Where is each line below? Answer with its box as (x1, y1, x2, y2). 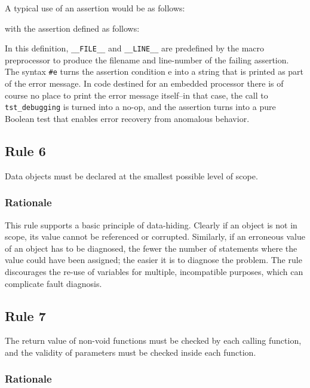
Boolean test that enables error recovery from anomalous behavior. (5, 112, 250, 124)
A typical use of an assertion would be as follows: (5, 2, 185, 14)
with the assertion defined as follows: (5, 22, 140, 34)
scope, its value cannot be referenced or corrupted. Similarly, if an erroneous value (5, 230, 306, 243)
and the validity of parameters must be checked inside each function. (5, 346, 256, 358)
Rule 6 (5, 141, 46, 160)
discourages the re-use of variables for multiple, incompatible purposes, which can (5, 265, 303, 277)
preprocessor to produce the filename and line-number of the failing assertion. (5, 53, 289, 66)
